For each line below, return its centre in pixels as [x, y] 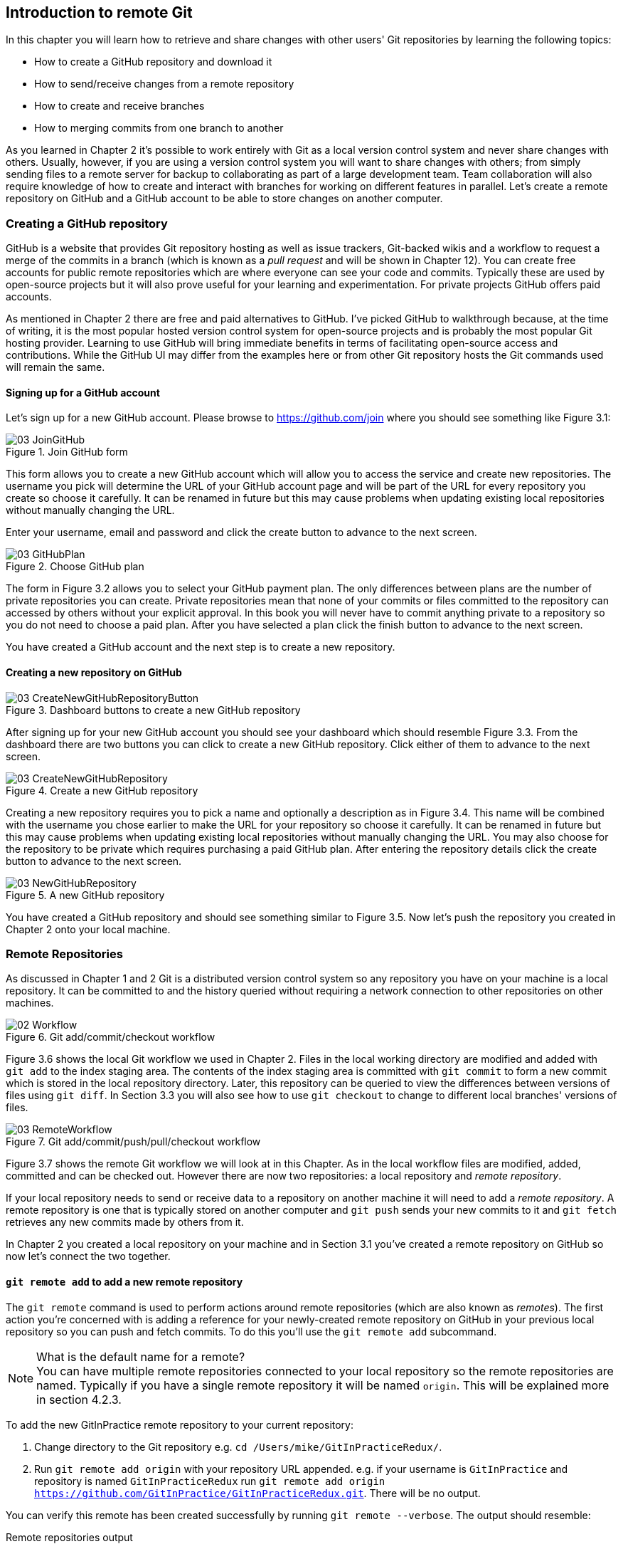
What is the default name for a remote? [141, 1356]
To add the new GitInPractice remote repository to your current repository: [180, 1424]
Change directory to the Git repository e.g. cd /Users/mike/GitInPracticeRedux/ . [238, 1446]
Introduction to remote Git [99, 12]
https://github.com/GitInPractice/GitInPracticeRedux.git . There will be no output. [257, 1493]
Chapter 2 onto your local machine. [88, 929]
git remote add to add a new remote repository [124, 1281]
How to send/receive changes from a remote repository [164, 84]
